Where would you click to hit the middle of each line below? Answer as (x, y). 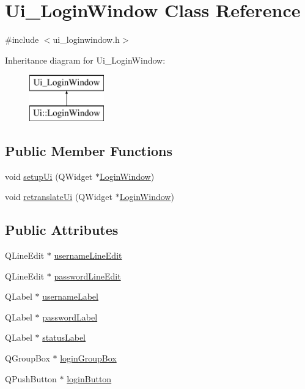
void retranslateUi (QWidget (59, 197)
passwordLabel (70, 317)
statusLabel (64, 337)
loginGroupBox (88, 358)
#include (22, 39)
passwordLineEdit (87, 276)
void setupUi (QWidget (49, 176)
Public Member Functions (89, 150)
